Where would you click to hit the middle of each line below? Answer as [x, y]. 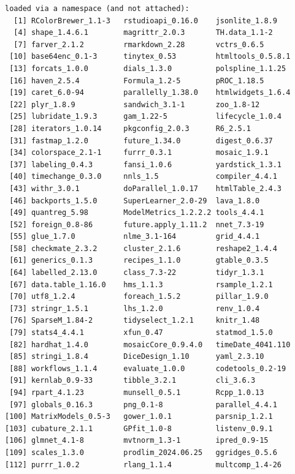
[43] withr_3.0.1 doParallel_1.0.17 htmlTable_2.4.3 [146, 188]
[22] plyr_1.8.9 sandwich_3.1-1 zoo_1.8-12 [135, 104]
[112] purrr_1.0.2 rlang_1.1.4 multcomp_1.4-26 [144, 465]
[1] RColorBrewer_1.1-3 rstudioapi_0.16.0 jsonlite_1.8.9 [145, 21]
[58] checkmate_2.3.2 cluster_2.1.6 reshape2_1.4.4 [143, 248]
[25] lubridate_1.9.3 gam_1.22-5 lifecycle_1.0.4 [146, 117]
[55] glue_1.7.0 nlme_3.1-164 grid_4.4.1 [135, 237]
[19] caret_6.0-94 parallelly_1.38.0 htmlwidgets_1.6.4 [150, 93]
